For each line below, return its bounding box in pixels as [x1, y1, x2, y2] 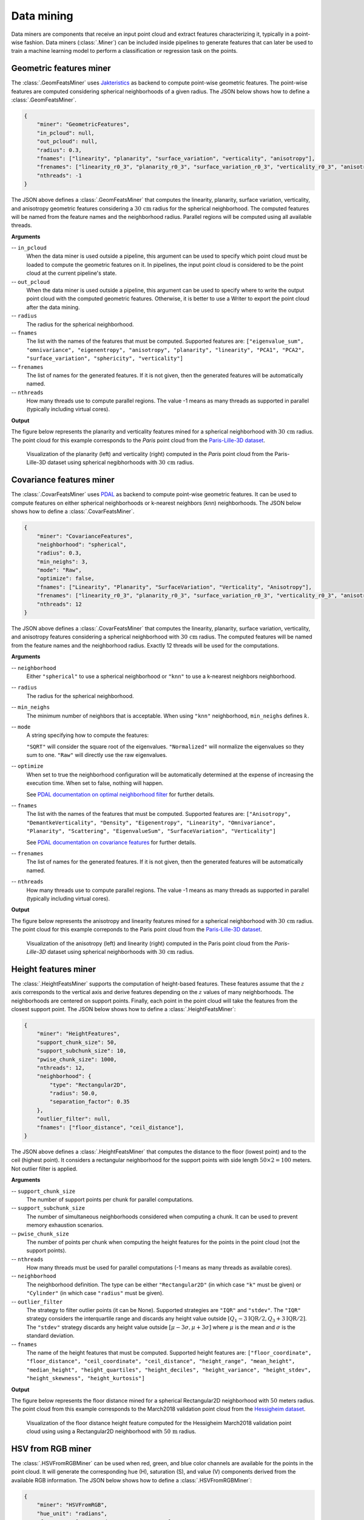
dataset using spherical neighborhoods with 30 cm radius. [47, 948, 194, 955]
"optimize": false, [36, 575, 95, 582]
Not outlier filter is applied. [11, 1165, 78, 1172]
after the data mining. [26, 303, 80, 311]
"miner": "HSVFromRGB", [36, 1502, 107, 1508]
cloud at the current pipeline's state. [26, 269, 117, 277]
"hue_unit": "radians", [36, 1510, 107, 1517]
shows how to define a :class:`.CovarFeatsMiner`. [11, 508, 135, 515]
